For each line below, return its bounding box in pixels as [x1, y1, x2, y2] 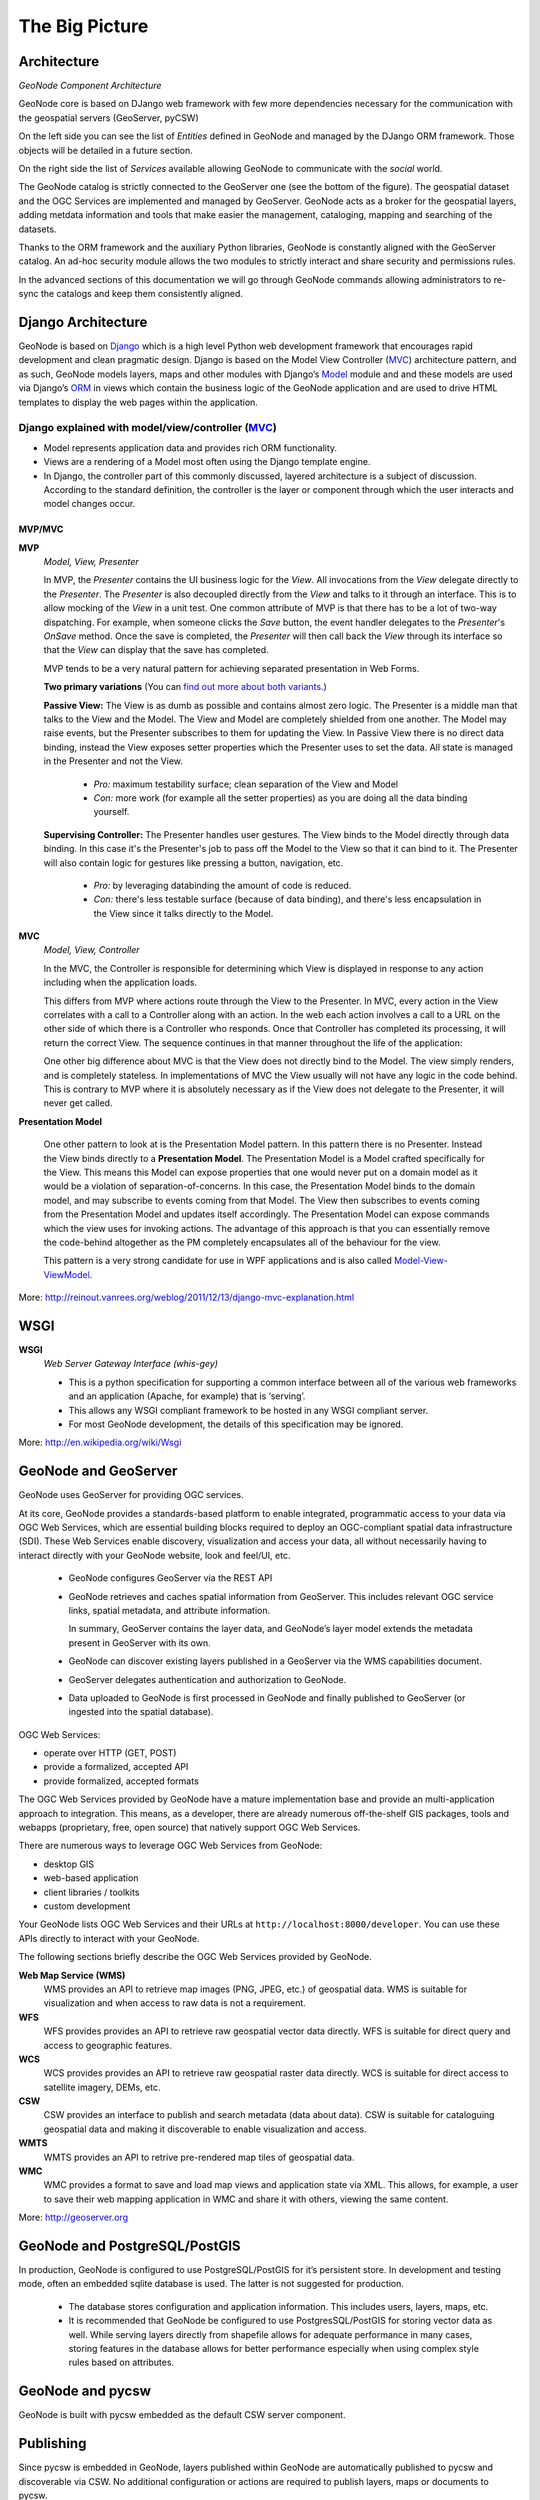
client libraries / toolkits [43, 1886, 140, 1898]
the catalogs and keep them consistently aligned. [40, 288, 244, 300]
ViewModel [43, 1268, 90, 1280]
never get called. [43, 1097, 113, 1109]
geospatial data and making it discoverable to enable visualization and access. [43, 2123, 367, 2135]
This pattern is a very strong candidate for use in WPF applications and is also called [43, 1255, 392, 1267]
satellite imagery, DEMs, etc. [43, 2081, 161, 2093]
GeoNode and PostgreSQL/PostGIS [18, 2238, 241, 2254]
